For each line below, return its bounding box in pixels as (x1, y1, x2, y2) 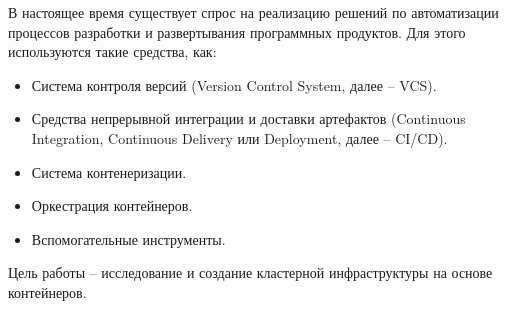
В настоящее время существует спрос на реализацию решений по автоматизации (8, 2, 499, 22)
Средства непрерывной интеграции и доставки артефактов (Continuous (31, 108, 466, 129)
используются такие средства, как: (8, 41, 217, 62)
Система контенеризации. (31, 161, 187, 182)
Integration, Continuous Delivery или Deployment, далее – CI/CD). (31, 127, 448, 148)
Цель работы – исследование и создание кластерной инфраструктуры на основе (8, 262, 493, 283)
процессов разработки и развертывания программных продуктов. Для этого (8, 21, 466, 42)
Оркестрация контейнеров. (31, 195, 193, 216)
